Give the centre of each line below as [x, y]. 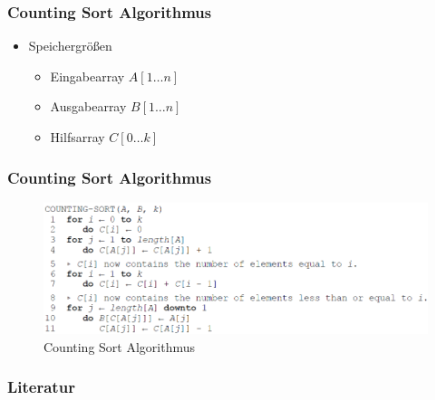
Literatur [41, 387]
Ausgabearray [88, 106]
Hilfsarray [77, 137]
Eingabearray [87, 76]
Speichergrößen [70, 46]
